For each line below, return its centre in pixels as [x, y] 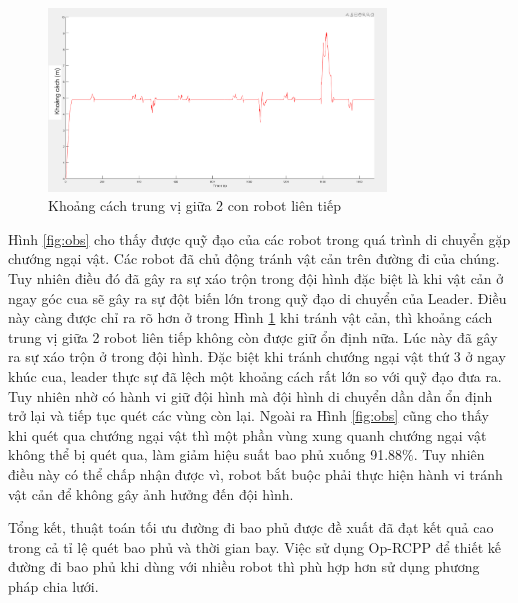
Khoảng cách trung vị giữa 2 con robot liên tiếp [194, 205]
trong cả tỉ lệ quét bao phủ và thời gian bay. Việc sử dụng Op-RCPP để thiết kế [255, 546]
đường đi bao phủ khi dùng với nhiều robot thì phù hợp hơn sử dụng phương [244, 566]
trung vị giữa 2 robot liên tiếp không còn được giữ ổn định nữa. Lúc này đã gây [253, 336]
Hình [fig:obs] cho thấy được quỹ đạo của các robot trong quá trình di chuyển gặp [259, 238]
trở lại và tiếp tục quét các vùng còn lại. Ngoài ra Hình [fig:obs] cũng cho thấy [248, 415]
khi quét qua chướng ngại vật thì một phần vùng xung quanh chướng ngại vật [247, 434]
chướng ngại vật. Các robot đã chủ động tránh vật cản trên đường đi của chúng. [254, 258]
